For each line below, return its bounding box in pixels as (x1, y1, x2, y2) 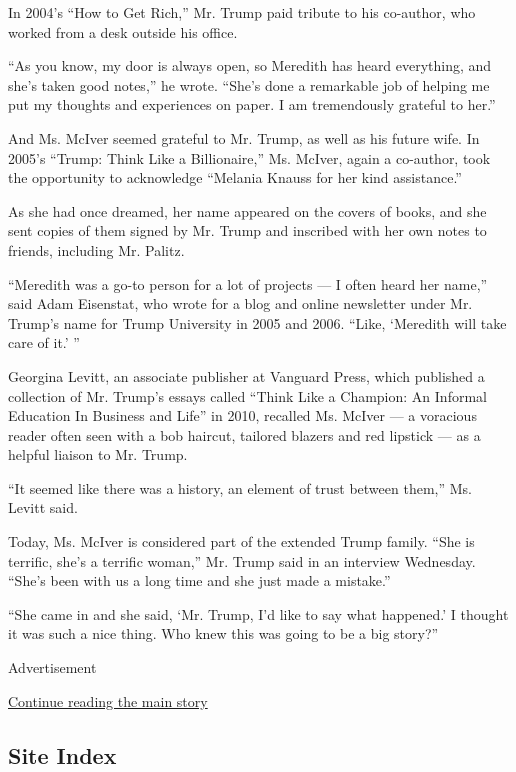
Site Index (8, 739, 117, 770)
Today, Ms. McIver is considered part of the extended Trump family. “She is (8, 531, 475, 552)
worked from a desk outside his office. (8, 21, 238, 42)
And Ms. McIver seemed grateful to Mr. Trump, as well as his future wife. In (8, 127, 480, 148)
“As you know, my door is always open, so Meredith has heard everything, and (8, 55, 492, 76)
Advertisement (8, 657, 97, 678)
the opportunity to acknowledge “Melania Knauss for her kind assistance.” (8, 167, 462, 188)
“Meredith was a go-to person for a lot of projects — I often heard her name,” (8, 273, 488, 294)
